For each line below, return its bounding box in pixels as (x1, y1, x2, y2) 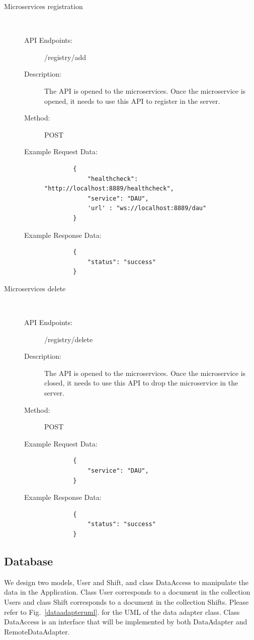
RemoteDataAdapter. (4, 626, 70, 636)
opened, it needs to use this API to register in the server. (44, 95, 220, 106)
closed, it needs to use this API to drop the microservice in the (44, 377, 238, 388)
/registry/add (44, 51, 87, 62)
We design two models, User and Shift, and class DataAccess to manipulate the (4, 577, 249, 587)
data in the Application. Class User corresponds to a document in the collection (4, 587, 250, 597)
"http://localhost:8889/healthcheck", (44, 185, 174, 193)
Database (4, 553, 53, 568)
